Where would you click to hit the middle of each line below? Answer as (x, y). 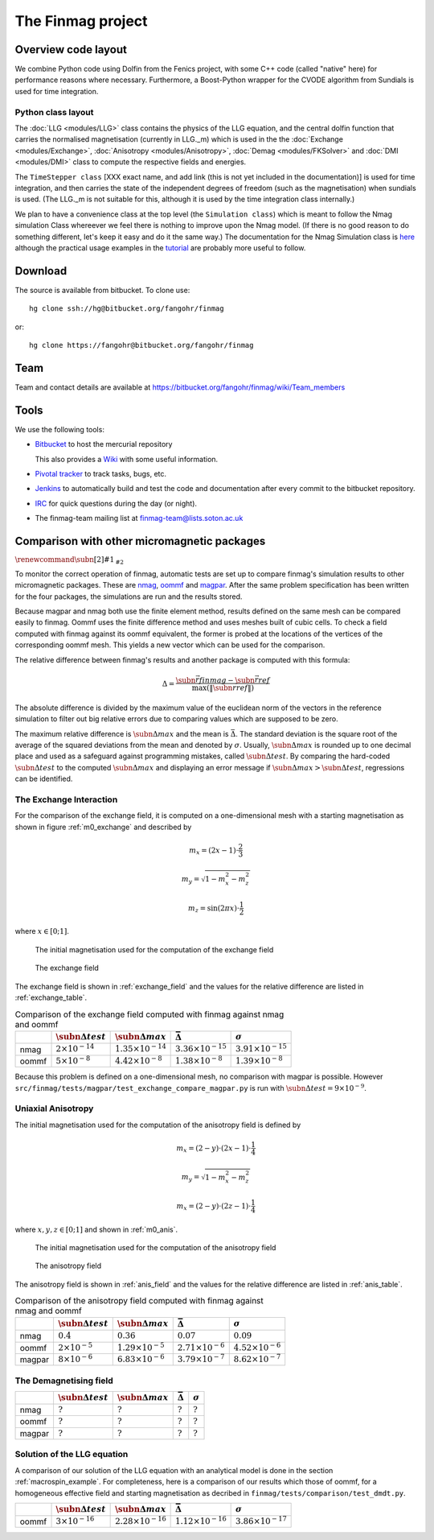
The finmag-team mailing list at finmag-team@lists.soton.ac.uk (139, 518)
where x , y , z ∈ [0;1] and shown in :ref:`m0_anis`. (96, 1229)
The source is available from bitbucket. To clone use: (102, 290)
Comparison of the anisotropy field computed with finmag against (139, 1301)
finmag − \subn (227, 680)
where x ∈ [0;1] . (42, 931)
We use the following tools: (59, 429)
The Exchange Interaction (66, 799)
